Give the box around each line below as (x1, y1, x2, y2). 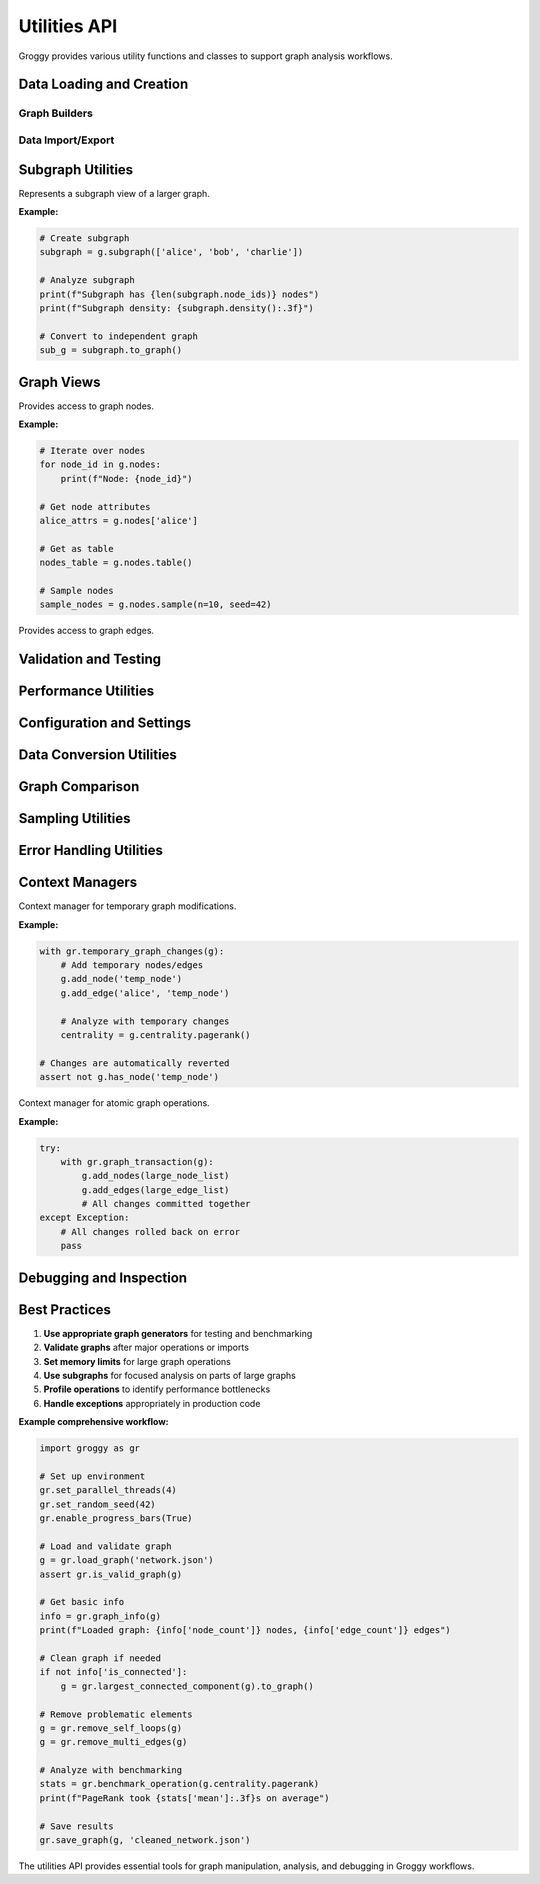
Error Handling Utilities (18, 842, 164, 859)
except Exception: (39, 1212, 130, 1224)
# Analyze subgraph (39, 275, 135, 286)
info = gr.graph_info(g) (39, 1610, 162, 1622)
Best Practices (18, 1301, 112, 1318)
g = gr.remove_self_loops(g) (39, 1722, 183, 1734)
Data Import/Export (18, 133, 115, 147)
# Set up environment (39, 1470, 146, 1482)
